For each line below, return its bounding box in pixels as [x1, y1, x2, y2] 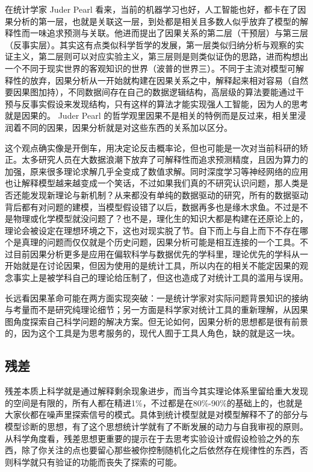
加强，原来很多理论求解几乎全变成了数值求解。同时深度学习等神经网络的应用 [5, 165, 308, 177]
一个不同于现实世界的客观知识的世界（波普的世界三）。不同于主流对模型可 [5, 61, 296, 74]
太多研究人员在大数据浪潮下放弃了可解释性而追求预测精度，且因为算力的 [21, 153, 308, 166]
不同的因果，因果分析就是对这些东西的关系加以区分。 [21, 121, 232, 133]
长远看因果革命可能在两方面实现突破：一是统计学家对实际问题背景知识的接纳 [5, 291, 308, 304]
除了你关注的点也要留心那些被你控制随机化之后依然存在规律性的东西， [21, 444, 300, 456]
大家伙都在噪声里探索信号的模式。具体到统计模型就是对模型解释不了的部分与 [5, 408, 308, 421]
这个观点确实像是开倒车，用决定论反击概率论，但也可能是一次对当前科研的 [5, 141, 300, 154]
